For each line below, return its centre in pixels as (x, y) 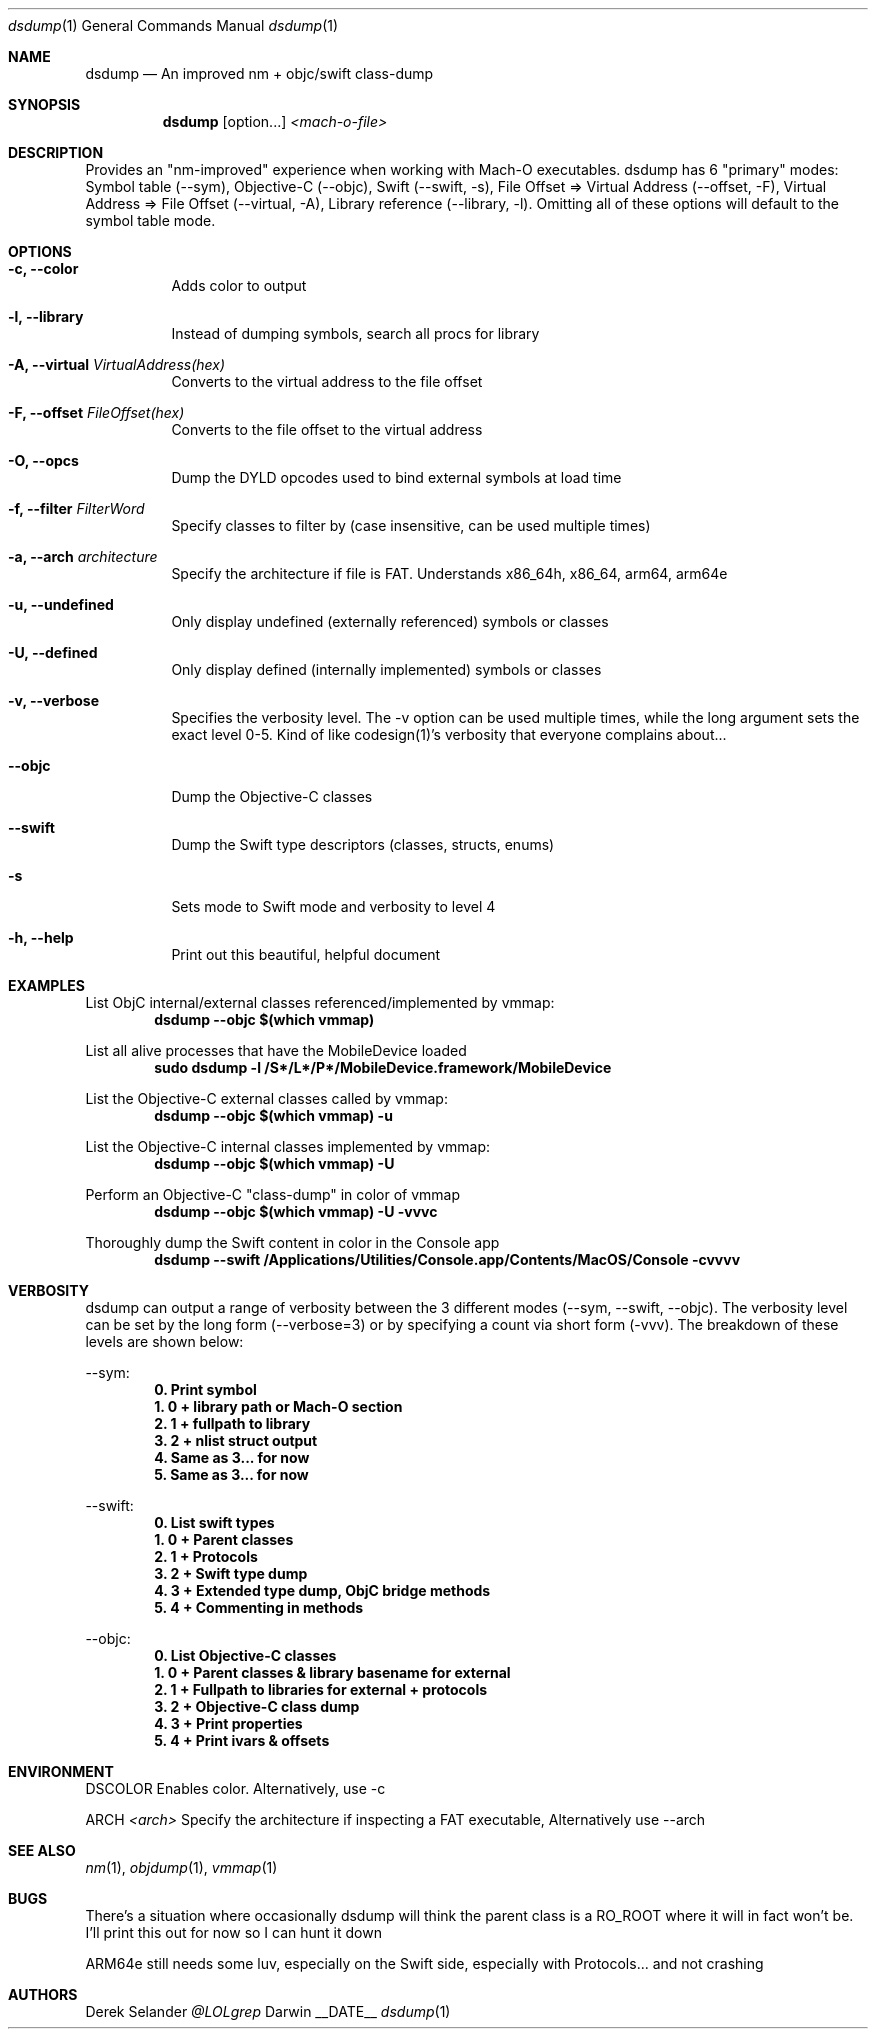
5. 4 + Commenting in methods (259, 1607)
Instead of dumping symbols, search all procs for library (355, 333)
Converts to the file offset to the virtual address (327, 429)
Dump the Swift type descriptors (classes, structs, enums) (363, 844)
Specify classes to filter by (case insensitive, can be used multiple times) (411, 525)
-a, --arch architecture (83, 556)
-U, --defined (53, 652)
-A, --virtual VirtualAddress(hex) (117, 364)
